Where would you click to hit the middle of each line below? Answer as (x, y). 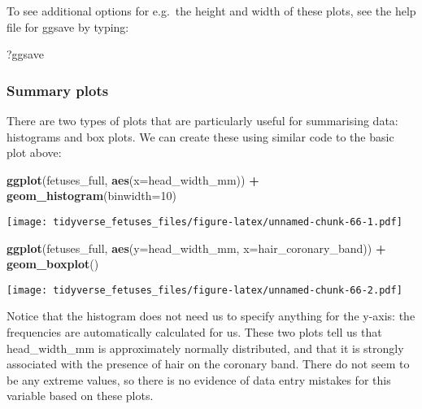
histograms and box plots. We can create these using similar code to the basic (200, 136)
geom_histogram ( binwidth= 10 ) (91, 196)
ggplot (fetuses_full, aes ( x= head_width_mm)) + (133, 179)
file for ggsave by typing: (68, 26)
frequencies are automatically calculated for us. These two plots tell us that (194, 332)
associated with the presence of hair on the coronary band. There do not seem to (208, 364)
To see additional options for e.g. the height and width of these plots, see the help (211, 11)
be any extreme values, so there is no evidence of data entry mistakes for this (199, 379)
